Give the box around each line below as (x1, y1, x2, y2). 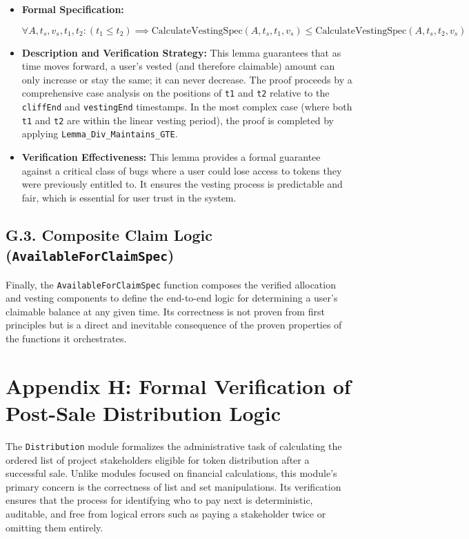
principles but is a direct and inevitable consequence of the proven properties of (6, 317, 342, 332)
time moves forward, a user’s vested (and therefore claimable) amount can (21, 59, 335, 73)
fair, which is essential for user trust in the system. (21, 190, 237, 204)
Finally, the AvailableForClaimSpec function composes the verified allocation (6, 277, 336, 291)
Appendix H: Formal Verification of (6, 371, 351, 400)
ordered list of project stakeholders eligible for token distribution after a (6, 452, 310, 467)
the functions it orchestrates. (6, 331, 127, 345)
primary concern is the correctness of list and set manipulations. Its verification (6, 479, 341, 493)
